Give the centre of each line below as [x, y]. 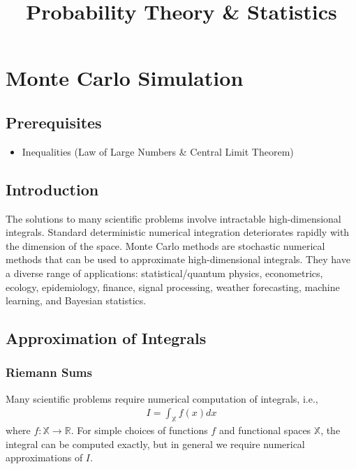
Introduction [52, 189]
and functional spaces [265, 430]
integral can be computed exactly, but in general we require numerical [155, 444]
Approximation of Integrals [106, 338]
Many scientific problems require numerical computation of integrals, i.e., [162, 398]
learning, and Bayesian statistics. [76, 300]
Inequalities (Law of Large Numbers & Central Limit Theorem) [158, 151]
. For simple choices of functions [139, 430]
